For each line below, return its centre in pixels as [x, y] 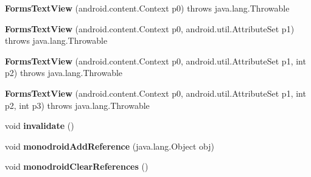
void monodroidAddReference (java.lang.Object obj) [110, 146]
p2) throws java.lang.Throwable [64, 73]
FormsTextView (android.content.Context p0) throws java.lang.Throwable [147, 8]
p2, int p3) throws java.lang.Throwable [77, 105]
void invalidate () [40, 126]
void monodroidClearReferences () [77, 166]
